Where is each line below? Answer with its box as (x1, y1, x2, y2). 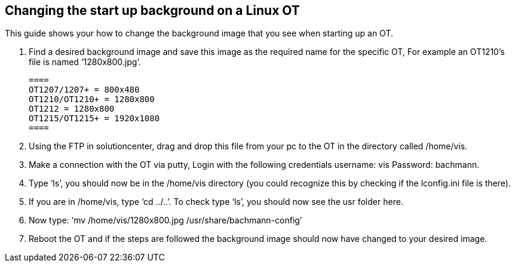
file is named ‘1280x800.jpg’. (29, 57, 141, 67)
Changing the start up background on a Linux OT (5, 3, 300, 18)
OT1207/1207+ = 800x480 (29, 85, 140, 95)
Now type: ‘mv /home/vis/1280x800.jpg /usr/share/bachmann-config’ (29, 215, 302, 226)
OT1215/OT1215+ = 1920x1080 (29, 113, 160, 124)
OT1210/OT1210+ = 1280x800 (29, 94, 155, 105)
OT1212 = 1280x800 (29, 104, 115, 114)
